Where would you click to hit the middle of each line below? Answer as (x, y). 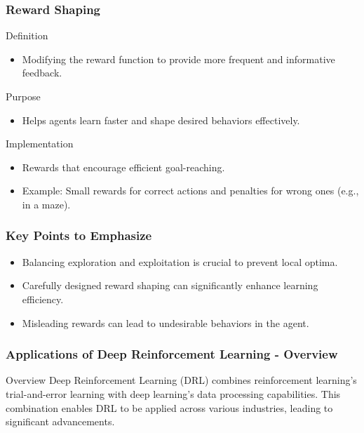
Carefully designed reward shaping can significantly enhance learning (170, 285)
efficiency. (43, 299)
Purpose (23, 96)
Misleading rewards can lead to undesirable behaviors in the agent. (166, 322)
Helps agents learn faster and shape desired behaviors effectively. (161, 120)
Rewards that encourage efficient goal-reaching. (123, 167)
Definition (27, 35)
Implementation (40, 144)
